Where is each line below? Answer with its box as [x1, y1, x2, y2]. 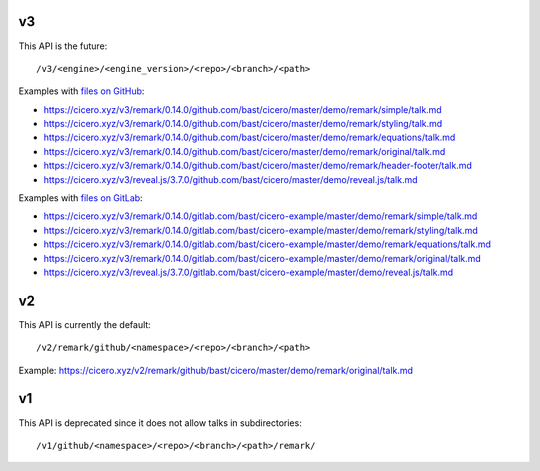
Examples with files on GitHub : [18, 85, 145, 97]
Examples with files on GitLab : [18, 192, 144, 204]
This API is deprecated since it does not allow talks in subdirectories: [18, 416, 302, 429]
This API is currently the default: [18, 318, 152, 330]
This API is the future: [18, 40, 108, 52]
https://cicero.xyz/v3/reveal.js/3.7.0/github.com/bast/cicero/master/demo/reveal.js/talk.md [43, 173, 419, 185]
